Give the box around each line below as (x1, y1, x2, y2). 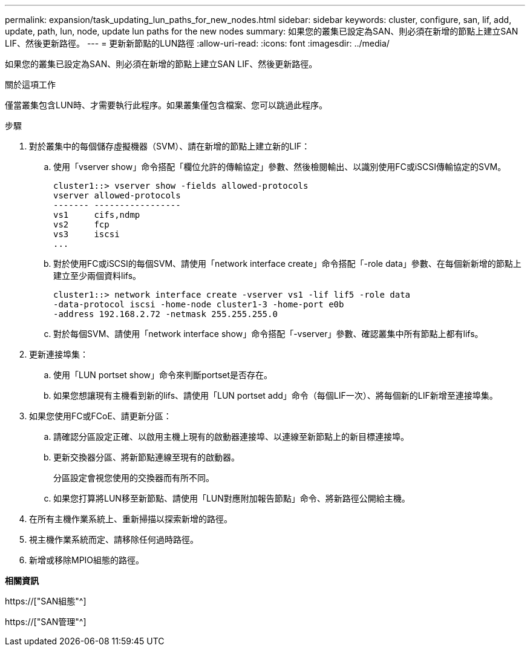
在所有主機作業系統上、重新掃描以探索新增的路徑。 (29, 514, 232, 524)
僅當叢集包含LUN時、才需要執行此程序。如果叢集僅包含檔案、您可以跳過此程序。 (5, 100, 327, 110)
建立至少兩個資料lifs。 (53, 270, 142, 281)
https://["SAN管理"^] (5, 617, 87, 627)
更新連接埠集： (29, 349, 88, 359)
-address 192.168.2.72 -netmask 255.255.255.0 (53, 309, 278, 319)
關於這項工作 (5, 79, 56, 90)
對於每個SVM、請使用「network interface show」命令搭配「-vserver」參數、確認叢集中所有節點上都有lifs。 (53, 329, 483, 339)
